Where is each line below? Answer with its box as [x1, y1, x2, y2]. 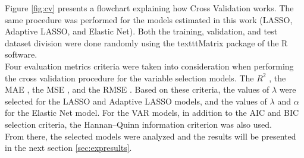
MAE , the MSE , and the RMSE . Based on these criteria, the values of [5, 83, 269, 96]
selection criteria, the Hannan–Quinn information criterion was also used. [5, 118, 272, 130]
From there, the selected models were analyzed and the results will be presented [5, 129, 296, 142]
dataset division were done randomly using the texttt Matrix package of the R [5, 36, 288, 49]
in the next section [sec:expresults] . [5, 141, 132, 154]
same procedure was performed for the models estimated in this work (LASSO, [5, 13, 293, 26]
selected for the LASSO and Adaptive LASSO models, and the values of [5, 94, 267, 107]
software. [5, 48, 37, 61]
